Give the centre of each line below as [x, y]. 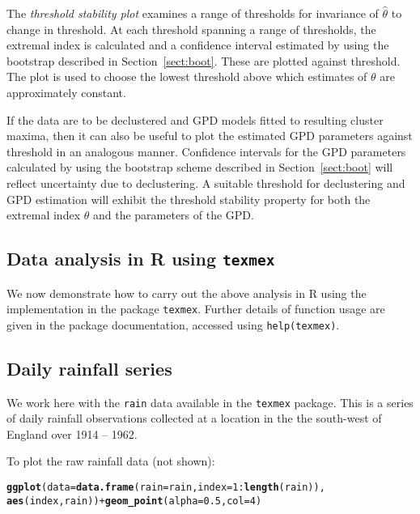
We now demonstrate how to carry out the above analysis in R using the [187, 293]
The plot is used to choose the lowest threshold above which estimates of [187, 76]
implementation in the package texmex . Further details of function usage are [196, 309]
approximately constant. [66, 92]
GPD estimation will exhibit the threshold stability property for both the [189, 199]
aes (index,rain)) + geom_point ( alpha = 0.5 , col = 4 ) [134, 501]
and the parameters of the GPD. [173, 215]
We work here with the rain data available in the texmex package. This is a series [210, 402]
